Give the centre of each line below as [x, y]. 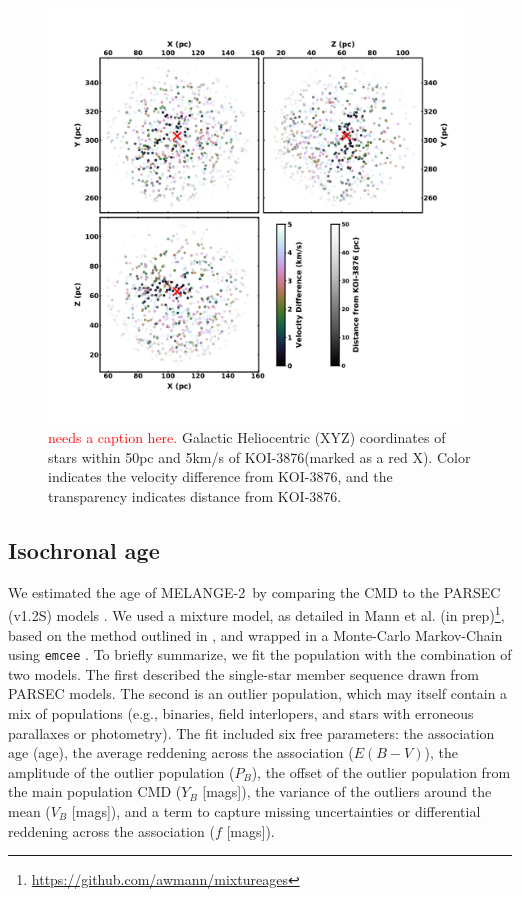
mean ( [29, 810]
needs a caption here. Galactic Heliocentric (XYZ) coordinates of [247, 437]
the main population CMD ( [95, 791]
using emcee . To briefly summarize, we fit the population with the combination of [260, 654]
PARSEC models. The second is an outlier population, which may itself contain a [258, 693]
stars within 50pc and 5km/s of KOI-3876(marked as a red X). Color [259, 456]
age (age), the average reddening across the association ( [181, 752]
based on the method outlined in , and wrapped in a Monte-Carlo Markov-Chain [255, 634]
